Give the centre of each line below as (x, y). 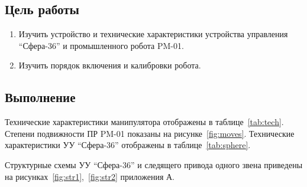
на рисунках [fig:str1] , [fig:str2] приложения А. (90, 176)
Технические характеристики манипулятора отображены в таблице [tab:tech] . (144, 122)
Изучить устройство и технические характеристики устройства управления (153, 34)
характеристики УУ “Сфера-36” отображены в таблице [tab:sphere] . (128, 145)
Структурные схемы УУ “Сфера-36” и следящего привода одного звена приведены (154, 164)
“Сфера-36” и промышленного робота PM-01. (101, 45)
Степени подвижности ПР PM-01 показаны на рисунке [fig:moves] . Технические (150, 133)
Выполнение (40, 97)
